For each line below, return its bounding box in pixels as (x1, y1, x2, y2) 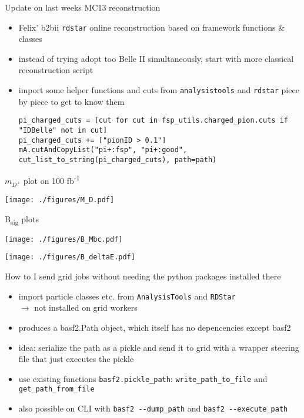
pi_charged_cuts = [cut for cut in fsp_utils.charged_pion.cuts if (18, 116, 288, 125)
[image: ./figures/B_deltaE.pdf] (5, 253, 135, 262)
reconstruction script (18, 64, 93, 76)
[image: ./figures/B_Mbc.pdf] (5, 235, 123, 243)
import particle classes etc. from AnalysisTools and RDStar (18, 289, 236, 302)
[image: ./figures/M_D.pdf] (5, 195, 115, 204)
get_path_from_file (18, 385, 95, 394)
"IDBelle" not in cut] (18, 126, 108, 134)
